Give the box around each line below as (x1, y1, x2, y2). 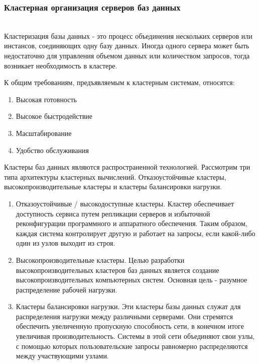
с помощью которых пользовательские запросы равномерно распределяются (16, 340, 248, 351)
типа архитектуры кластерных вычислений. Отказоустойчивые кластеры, (4, 171, 226, 182)
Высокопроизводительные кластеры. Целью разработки (16, 254, 185, 265)
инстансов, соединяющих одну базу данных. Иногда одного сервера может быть (4, 40, 249, 51)
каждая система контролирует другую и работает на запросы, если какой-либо (16, 228, 255, 238)
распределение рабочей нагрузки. (16, 284, 117, 295)
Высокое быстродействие (16, 111, 92, 121)
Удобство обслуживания (16, 144, 89, 155)
